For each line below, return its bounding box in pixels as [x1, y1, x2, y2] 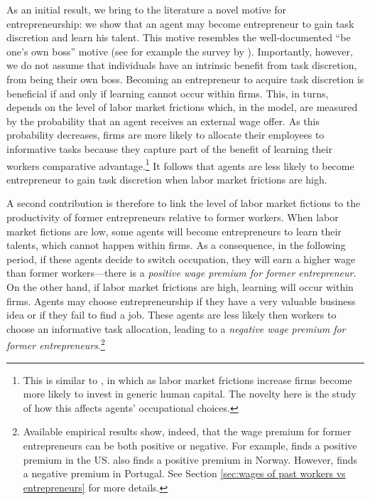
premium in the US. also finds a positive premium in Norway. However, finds [23, 452, 358, 467]
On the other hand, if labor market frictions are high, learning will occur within [6, 279, 354, 294]
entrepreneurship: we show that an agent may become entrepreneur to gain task [6, 16, 354, 31]
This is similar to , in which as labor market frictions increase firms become [23, 372, 352, 387]
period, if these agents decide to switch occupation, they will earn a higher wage [6, 251, 356, 266]
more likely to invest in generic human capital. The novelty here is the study [23, 386, 357, 401]
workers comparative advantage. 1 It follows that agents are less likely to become [6, 156, 354, 173]
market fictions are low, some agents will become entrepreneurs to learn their [6, 223, 342, 238]
